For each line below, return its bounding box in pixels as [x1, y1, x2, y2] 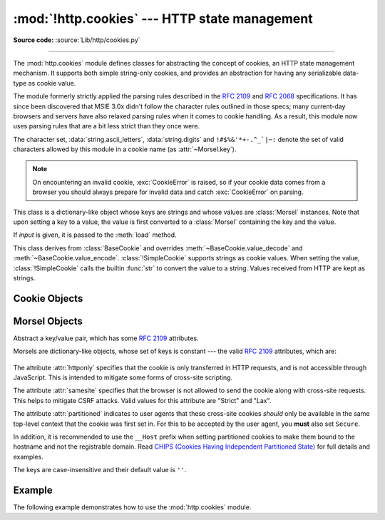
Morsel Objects [13, 315, 83, 327]
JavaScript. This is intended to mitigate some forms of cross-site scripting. [13, 373, 233, 382]
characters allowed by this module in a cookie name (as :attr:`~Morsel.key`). [13, 145, 237, 153]
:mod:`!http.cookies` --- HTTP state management [13, 11, 313, 26]
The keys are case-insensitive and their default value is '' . [13, 466, 187, 474]
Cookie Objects [13, 292, 83, 305]
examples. [13, 452, 44, 461]
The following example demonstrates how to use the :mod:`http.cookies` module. [13, 503, 252, 511]
